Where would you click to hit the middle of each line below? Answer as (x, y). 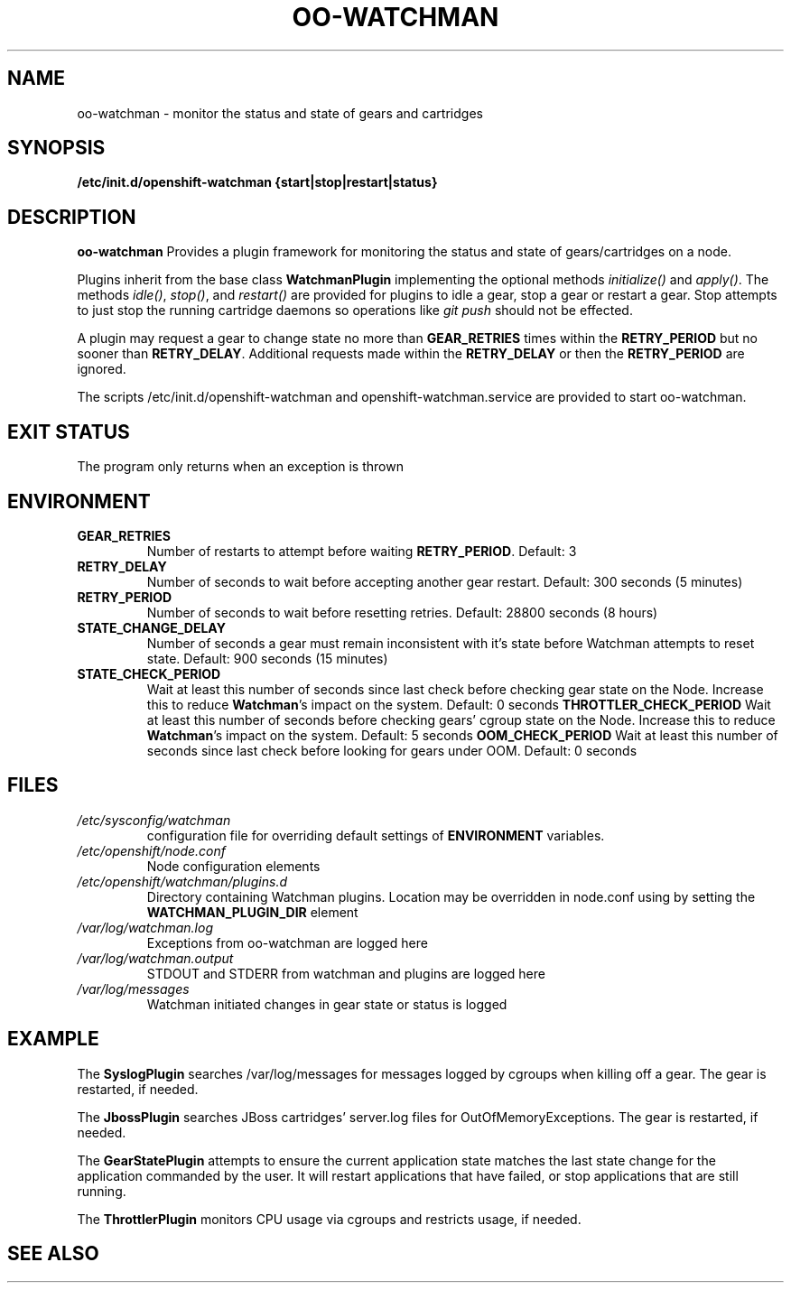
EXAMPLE (53, 1039)
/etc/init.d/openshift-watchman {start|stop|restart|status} (257, 182)
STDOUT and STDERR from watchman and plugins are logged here (346, 973)
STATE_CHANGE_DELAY (151, 627)
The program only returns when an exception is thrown (240, 467)
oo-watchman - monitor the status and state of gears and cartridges (280, 113)
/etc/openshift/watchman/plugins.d (182, 881)
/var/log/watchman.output (155, 958)
